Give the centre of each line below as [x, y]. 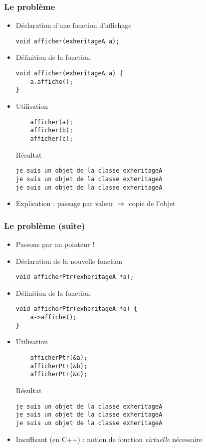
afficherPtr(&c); [59, 374]
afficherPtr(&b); [59, 366]
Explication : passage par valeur [65, 203]
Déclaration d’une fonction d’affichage [74, 25]
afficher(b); [52, 130]
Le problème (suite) [45, 225]
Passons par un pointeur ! [55, 244]
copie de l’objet [152, 203]
